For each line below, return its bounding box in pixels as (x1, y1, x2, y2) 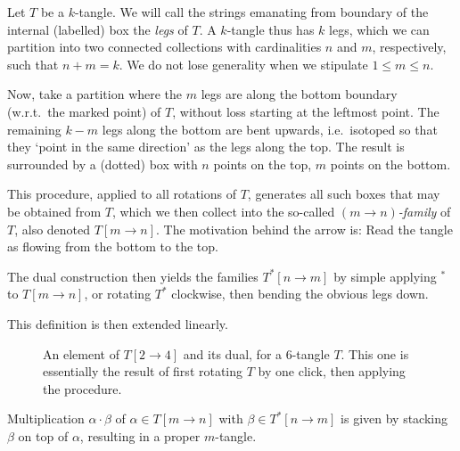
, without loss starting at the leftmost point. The (172, 102, 439, 120)
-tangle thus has (226, 20, 315, 38)
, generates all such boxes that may (247, 184, 440, 203)
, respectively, (372, 37, 447, 56)
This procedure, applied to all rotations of (7, 184, 236, 203)
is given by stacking (341, 409, 448, 428)
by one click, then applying (258, 362, 406, 381)
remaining (7, 119, 62, 138)
